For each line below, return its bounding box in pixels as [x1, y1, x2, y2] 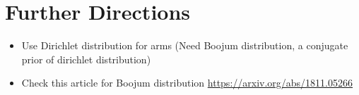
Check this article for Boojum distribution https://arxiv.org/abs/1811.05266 [21, 75, 353, 90]
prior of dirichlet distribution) [21, 51, 151, 66]
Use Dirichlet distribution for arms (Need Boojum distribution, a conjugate [21, 38, 348, 53]
